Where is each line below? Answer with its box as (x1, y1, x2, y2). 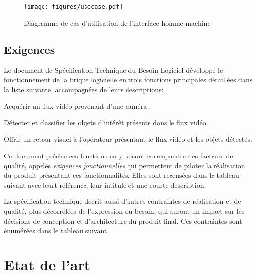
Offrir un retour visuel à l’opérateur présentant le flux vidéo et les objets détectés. (4, 134, 252, 144)
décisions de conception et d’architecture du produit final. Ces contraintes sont (4, 215, 242, 226)
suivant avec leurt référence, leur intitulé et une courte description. (4, 179, 206, 190)
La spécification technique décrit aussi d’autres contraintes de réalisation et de (4, 196, 241, 206)
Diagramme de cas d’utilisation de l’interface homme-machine (24, 17, 211, 28)
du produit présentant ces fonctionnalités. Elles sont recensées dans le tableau (4, 170, 239, 180)
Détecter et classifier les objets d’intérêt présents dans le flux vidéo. (4, 117, 208, 127)
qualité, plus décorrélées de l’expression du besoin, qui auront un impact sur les (4, 205, 245, 216)
